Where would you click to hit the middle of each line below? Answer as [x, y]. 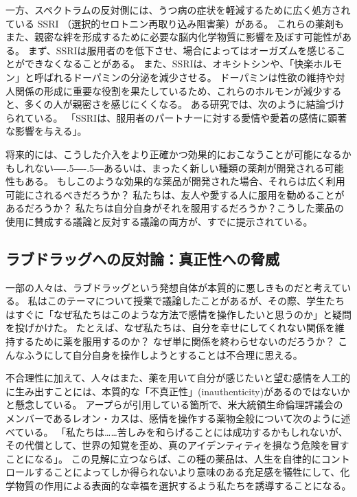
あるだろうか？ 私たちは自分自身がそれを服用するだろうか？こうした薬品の [175, 208]
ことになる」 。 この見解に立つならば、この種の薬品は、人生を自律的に [163, 458]
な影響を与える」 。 [46, 131]
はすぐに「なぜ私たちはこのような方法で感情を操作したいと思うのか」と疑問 [178, 314]
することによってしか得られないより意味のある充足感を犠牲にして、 [187, 472]
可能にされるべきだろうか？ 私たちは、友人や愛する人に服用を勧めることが [175, 194]
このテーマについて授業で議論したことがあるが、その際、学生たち [196, 301]
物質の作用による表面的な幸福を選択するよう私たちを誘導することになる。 [183, 486]
